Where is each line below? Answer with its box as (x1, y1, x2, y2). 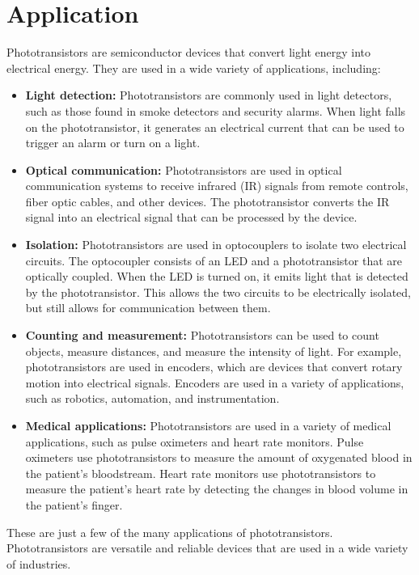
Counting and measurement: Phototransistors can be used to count (25, 327, 379, 344)
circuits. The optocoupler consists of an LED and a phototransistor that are (25, 252, 403, 268)
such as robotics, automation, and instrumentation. (25, 390, 280, 407)
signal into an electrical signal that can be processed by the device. (25, 209, 358, 226)
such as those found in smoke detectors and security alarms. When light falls (25, 102, 406, 119)
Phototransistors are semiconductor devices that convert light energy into (6, 44, 370, 61)
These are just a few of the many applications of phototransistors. (6, 523, 333, 540)
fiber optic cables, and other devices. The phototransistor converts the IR (25, 192, 390, 209)
